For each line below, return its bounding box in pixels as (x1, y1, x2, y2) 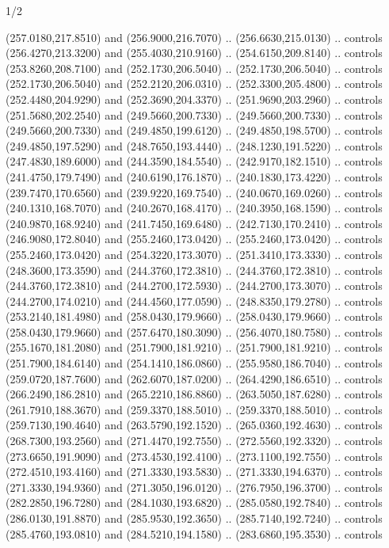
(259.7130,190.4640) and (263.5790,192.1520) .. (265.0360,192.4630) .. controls (6, 417, 383, 433)
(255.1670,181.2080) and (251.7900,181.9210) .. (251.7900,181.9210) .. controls (6, 339, 383, 356)
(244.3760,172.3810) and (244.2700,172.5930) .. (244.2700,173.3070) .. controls (6, 277, 383, 294)
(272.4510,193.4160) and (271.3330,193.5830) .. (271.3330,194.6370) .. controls (6, 463, 383, 480)
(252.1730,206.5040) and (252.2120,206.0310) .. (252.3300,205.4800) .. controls (6, 75, 383, 92)
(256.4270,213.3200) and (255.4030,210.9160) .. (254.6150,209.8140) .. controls (6, 44, 383, 61)
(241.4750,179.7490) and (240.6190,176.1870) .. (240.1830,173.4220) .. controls (6, 168, 383, 185)
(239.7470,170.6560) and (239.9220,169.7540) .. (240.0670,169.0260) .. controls (6, 184, 383, 200)
